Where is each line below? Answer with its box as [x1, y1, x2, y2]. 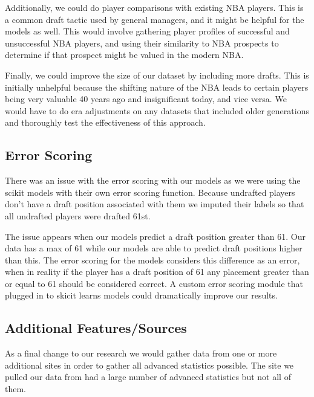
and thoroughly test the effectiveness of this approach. [5, 116, 206, 129]
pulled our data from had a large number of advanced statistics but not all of [5, 370, 291, 383]
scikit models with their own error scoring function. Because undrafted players [5, 186, 295, 198]
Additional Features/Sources [5, 318, 187, 337]
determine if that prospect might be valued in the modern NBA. [5, 48, 244, 61]
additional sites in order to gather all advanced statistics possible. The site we [5, 358, 294, 371]
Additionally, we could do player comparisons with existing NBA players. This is [5, 1, 304, 13]
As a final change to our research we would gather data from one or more [5, 347, 277, 360]
